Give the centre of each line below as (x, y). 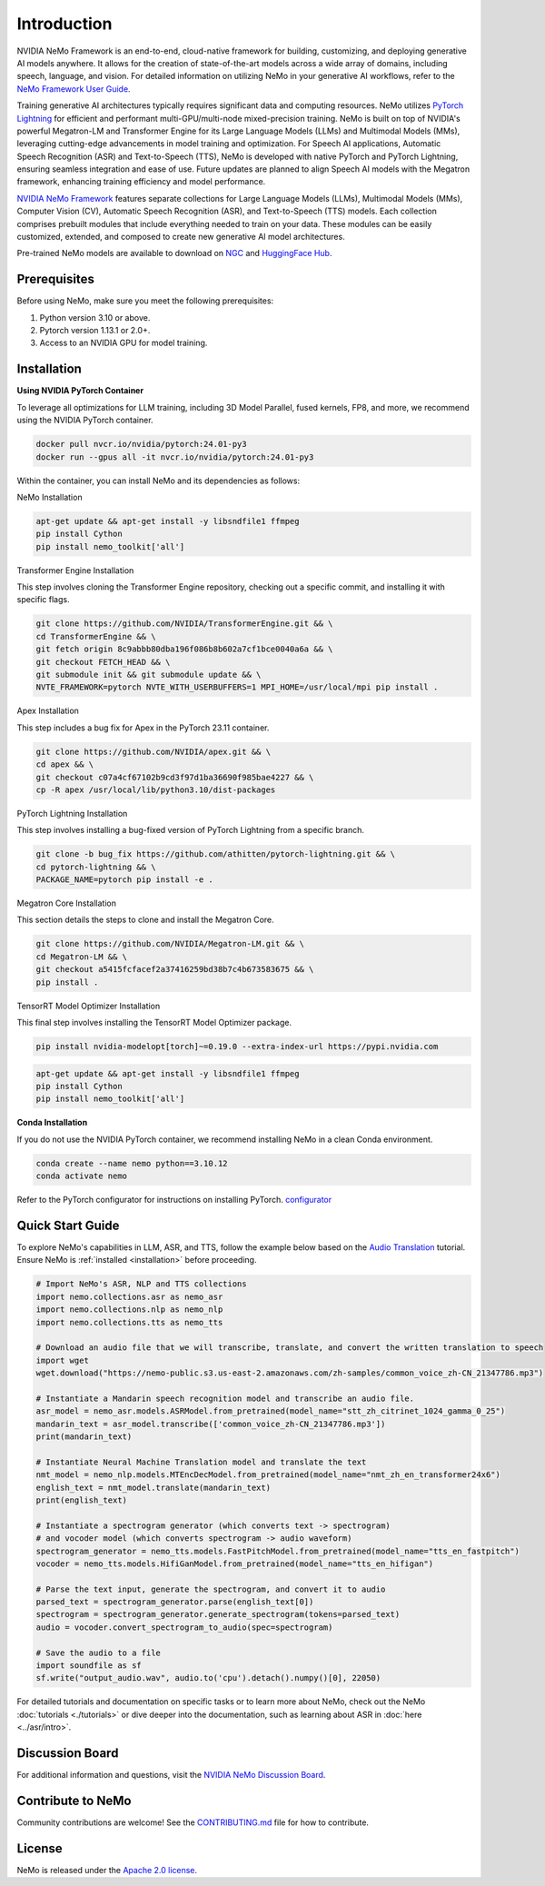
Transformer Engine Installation (75, 570)
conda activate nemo (81, 1176)
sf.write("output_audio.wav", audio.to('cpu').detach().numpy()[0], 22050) (208, 1678)
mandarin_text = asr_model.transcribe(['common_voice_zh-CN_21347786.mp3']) (211, 1424)
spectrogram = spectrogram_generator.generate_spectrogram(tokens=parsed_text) (218, 1614)
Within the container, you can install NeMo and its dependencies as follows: (158, 481)
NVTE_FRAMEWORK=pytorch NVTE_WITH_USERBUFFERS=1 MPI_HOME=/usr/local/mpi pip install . (237, 687)
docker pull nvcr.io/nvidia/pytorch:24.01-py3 (141, 444)
